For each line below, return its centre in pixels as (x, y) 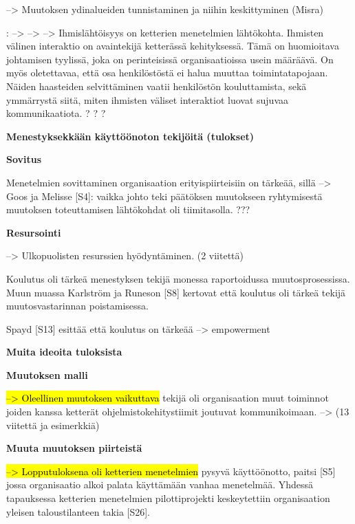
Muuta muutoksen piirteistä (74, 448)
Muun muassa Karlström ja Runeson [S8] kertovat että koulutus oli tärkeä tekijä (176, 292)
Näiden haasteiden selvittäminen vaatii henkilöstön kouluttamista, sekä (157, 86)
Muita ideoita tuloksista (64, 352)
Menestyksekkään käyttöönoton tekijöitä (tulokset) (130, 136)
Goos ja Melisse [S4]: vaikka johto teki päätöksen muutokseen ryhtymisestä (164, 196)
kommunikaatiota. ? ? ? (56, 113)
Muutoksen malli (47, 374)
